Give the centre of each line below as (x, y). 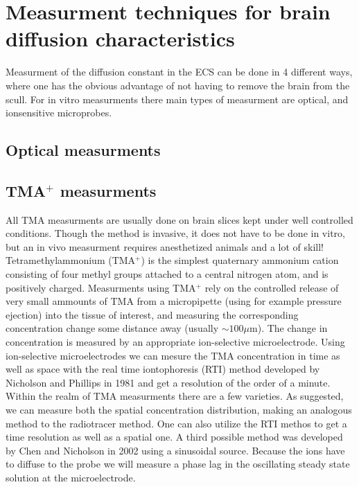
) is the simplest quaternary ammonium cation (240, 260)
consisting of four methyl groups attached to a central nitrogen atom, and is (167, 274)
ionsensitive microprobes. (59, 113)
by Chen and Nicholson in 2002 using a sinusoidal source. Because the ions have (175, 450)
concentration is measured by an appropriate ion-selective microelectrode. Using (175, 342)
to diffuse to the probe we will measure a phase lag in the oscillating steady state (178, 464)
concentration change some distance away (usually (112, 328)
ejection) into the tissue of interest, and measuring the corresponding (152, 314)
